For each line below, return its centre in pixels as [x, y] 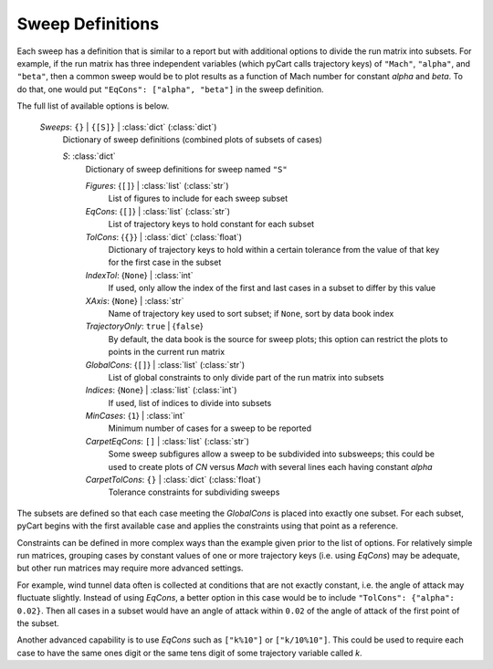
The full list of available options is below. [93, 106]
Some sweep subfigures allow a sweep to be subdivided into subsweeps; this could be [272, 454]
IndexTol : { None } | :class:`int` [139, 275]
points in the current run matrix [167, 352]
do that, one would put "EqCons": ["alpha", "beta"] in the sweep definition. [170, 89]
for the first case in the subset [165, 262]
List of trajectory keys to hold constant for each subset [211, 225]
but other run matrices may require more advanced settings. [130, 568]
